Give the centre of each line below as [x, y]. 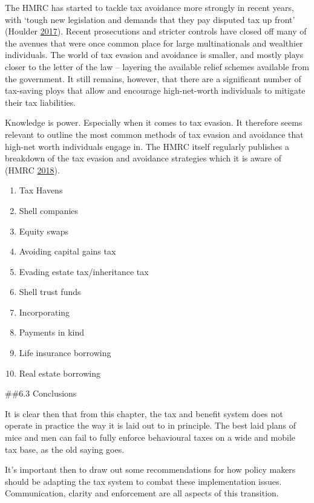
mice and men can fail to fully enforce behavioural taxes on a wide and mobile [150, 437]
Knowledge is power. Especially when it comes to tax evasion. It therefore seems [154, 122]
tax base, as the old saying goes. [65, 449]
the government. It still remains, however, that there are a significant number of [153, 78]
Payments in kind [52, 332]
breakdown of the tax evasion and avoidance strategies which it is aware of [143, 158]
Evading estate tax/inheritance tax [84, 271]
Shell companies [49, 210]
